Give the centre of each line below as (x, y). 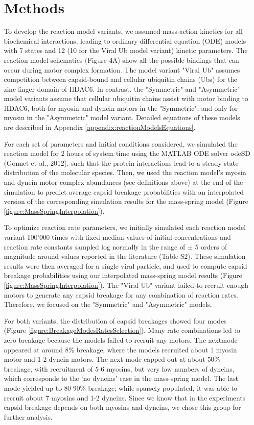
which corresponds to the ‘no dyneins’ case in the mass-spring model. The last (121, 378)
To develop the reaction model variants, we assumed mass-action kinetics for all (123, 31)
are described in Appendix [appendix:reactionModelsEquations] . (100, 127)
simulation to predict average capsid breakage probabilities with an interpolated (124, 191)
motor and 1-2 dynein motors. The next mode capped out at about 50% (112, 359)
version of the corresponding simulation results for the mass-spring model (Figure (126, 201)
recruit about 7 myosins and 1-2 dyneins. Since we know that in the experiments (125, 397)
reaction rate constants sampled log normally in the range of (95, 246)
